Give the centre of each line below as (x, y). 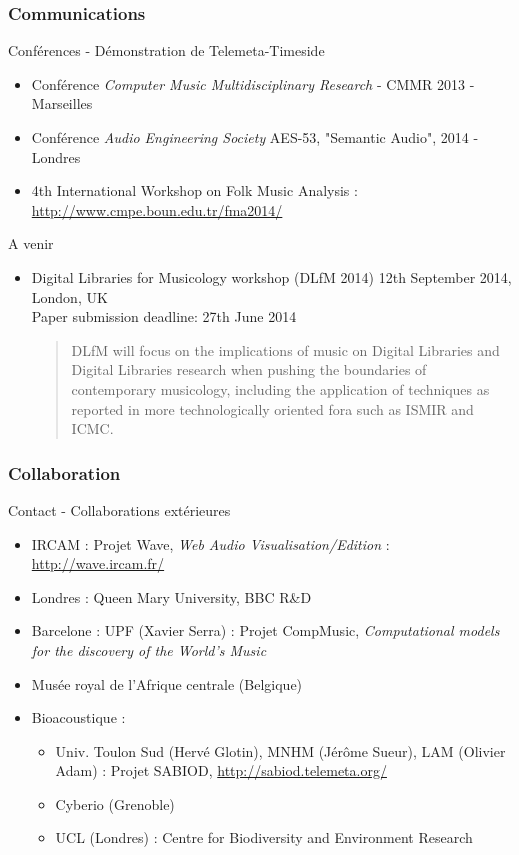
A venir (31, 243)
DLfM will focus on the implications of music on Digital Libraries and (285, 349)
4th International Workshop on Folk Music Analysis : (194, 190)
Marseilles (62, 103)
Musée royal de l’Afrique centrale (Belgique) (167, 683)
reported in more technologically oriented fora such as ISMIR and (272, 408)
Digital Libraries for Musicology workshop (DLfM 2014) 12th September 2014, (271, 276)
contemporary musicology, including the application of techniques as (280, 388)
